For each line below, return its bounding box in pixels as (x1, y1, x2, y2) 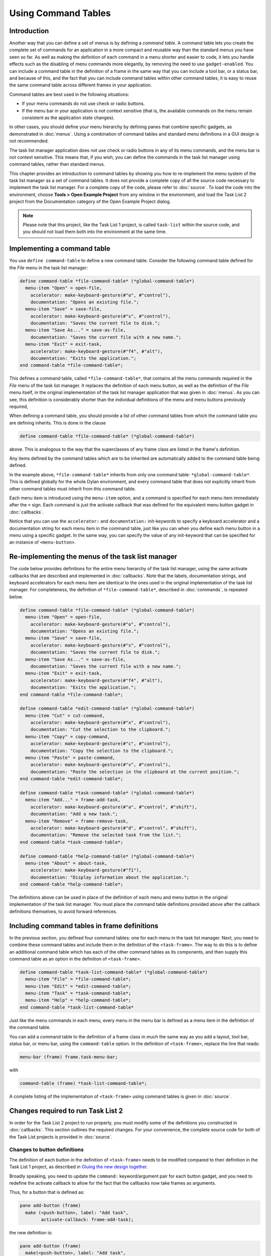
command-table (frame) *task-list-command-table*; (20, 1080, 148, 1086)
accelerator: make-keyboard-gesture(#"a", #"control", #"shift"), (30, 804, 198, 810)
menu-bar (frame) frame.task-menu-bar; (20, 1054, 118, 1060)
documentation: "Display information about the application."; (30, 874, 190, 880)
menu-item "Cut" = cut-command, (25, 712, 105, 718)
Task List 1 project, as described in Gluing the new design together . (9, 1164, 148, 1170)
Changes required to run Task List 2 (9, 1106, 123, 1115)
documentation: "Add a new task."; (30, 811, 118, 817)
